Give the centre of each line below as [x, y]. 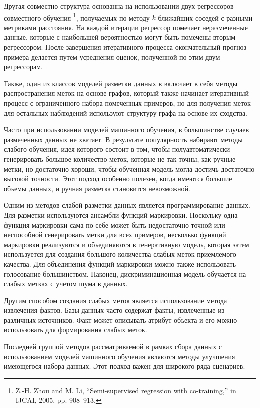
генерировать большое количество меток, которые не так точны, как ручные [120, 159]
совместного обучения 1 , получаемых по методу [77, 17]
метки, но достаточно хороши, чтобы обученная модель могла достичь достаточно [129, 169]
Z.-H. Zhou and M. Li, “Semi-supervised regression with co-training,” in [126, 390]
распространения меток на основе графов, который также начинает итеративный [127, 93]
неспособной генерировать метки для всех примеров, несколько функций [115, 234]
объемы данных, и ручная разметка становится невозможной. [97, 188]
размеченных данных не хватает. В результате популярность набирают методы [123, 139]
